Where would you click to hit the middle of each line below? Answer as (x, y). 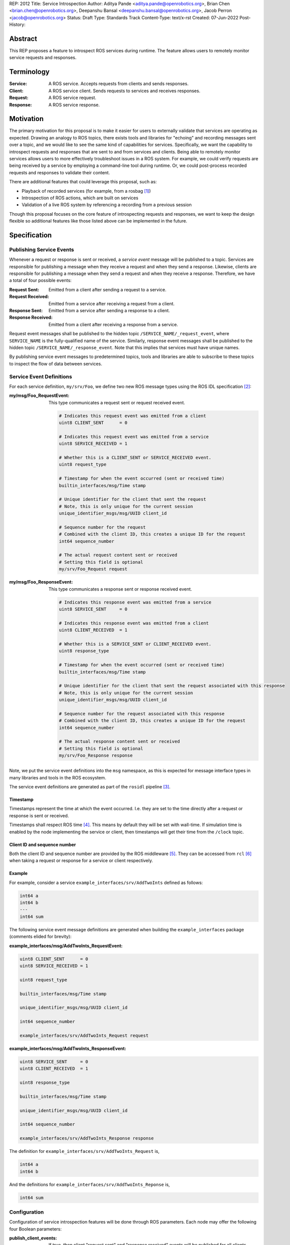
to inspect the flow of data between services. (56, 364)
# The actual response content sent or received (120, 742)
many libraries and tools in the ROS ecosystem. (58, 777)
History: (17, 24)
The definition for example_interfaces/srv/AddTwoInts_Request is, (84, 1151)
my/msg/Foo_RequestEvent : (39, 395)
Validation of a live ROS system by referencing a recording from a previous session (107, 205)
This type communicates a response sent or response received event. (120, 589)
